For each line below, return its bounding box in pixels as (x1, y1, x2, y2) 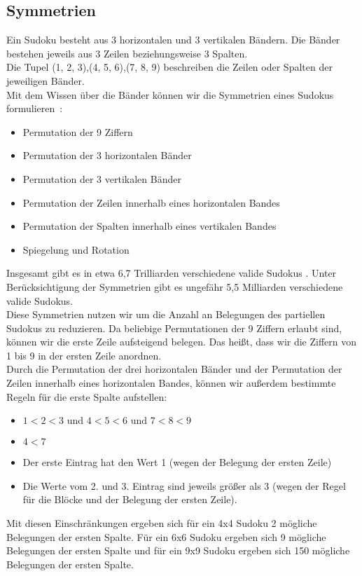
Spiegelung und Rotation (22, 242, 130, 256)
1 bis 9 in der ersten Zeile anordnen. (6, 348, 162, 362)
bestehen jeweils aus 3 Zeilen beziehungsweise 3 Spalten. (6, 46, 248, 60)
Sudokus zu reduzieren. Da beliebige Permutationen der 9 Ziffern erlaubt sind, (6, 320, 342, 335)
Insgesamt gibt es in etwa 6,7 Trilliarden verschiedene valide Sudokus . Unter (6, 266, 337, 280)
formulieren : (6, 101, 63, 116)
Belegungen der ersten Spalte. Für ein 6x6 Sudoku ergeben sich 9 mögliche (6, 529, 326, 544)
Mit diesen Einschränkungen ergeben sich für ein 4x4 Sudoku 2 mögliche (6, 516, 317, 530)
